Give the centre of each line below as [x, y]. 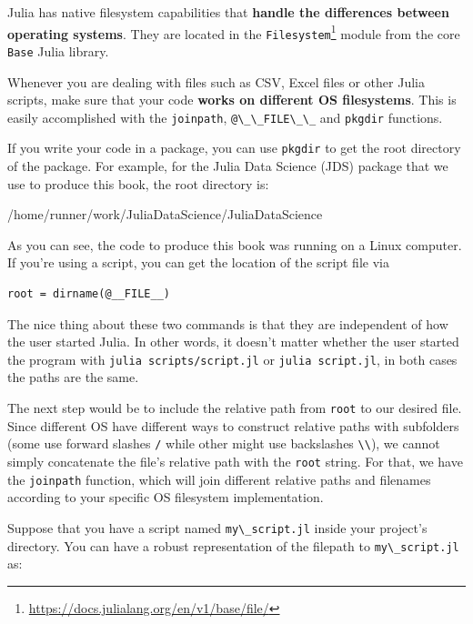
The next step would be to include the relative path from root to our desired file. [235, 408]
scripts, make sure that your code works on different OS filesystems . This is [232, 100]
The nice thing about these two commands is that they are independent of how [228, 323]
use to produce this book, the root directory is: [138, 183]
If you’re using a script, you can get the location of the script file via [198, 262]
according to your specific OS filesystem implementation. [166, 497]
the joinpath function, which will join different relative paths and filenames [219, 479]
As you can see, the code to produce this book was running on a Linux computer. [235, 244]
